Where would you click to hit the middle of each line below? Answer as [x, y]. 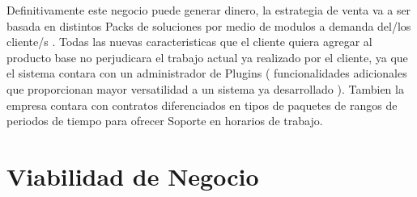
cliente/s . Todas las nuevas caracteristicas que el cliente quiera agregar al [189, 42]
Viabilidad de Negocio [133, 176]
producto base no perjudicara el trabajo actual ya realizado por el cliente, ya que [207, 57]
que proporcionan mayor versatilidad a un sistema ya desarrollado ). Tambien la [205, 88]
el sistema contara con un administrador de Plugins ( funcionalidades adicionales [207, 73]
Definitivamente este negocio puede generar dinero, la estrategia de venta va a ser [209, 10]
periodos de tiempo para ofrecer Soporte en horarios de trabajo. [165, 121]
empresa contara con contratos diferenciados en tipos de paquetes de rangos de [202, 105]
